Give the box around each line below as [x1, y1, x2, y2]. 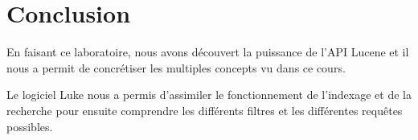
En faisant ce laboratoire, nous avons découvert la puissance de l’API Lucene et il [6, 43, 409, 60]
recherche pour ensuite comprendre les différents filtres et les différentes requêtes [6, 101, 403, 118]
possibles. [6, 117, 53, 134]
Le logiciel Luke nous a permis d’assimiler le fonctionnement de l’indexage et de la [6, 86, 412, 103]
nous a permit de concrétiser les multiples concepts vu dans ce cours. [6, 59, 346, 76]
